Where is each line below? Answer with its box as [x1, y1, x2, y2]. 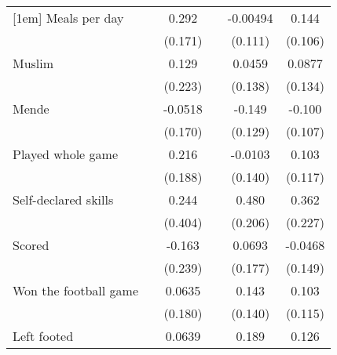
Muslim [13, 54, 54, 72]
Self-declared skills [13, 190, 114, 208]
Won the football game [13, 281, 139, 299]
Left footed [13, 327, 74, 345]
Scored [13, 236, 49, 254]
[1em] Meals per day [13, 9, 124, 27]
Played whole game [13, 145, 118, 163]
